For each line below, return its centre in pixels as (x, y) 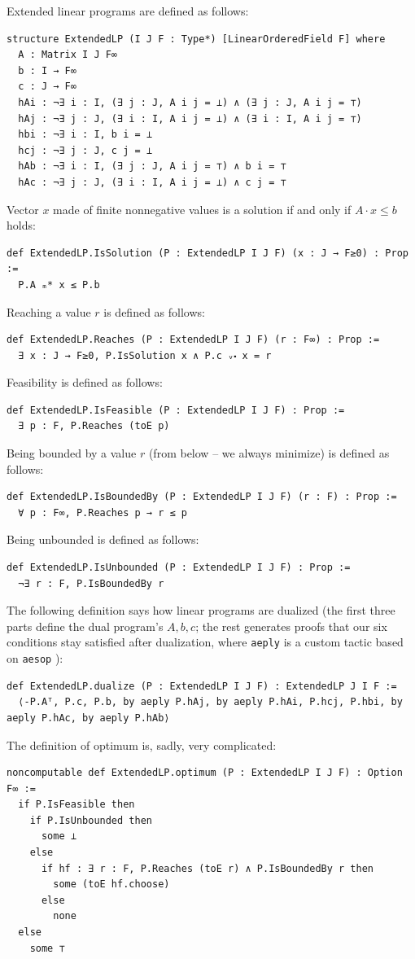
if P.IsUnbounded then (91, 820)
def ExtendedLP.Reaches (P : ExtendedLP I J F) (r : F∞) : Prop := (193, 340)
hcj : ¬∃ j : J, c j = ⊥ (85, 150)
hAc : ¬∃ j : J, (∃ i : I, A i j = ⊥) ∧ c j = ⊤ (152, 182)
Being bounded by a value (72, 453)
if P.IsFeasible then (76, 805)
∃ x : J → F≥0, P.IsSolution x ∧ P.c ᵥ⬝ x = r (145, 355)
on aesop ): (35, 658)
